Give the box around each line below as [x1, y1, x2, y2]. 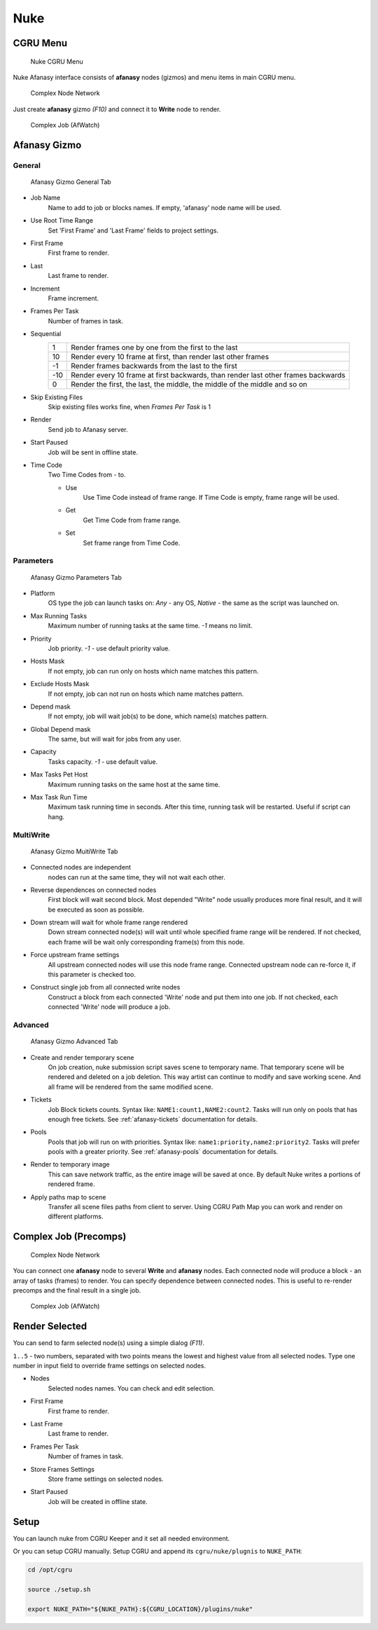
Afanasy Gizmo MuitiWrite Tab [30, 847, 118, 856]
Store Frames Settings [30, 1465, 94, 1473]
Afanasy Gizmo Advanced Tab [30, 1037, 118, 1046]
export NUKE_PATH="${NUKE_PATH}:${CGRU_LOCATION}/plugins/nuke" [27, 1605, 253, 1613]
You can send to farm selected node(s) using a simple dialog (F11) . [13, 1339, 204, 1347]
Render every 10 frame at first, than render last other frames [71, 351, 269, 361]
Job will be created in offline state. [48, 1497, 148, 1505]
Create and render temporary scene [30, 1053, 134, 1061]
